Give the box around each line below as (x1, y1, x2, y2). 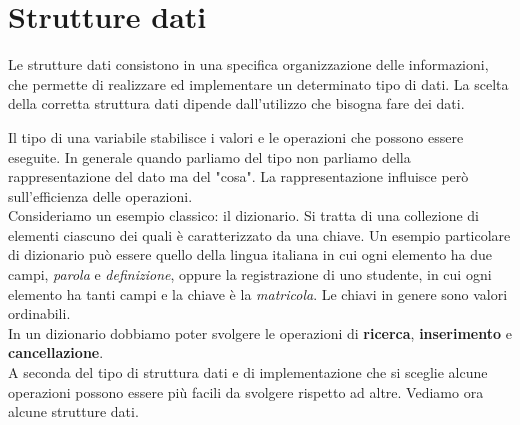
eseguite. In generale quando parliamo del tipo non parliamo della (8, 146, 411, 167)
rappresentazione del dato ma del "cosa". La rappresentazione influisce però (8, 166, 469, 187)
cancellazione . (8, 342, 104, 363)
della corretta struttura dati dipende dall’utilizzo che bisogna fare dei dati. (8, 93, 465, 114)
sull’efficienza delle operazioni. (8, 185, 193, 206)
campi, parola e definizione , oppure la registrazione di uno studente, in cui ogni (8, 264, 492, 285)
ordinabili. (8, 303, 71, 324)
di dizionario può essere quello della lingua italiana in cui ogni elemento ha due (8, 244, 493, 265)
